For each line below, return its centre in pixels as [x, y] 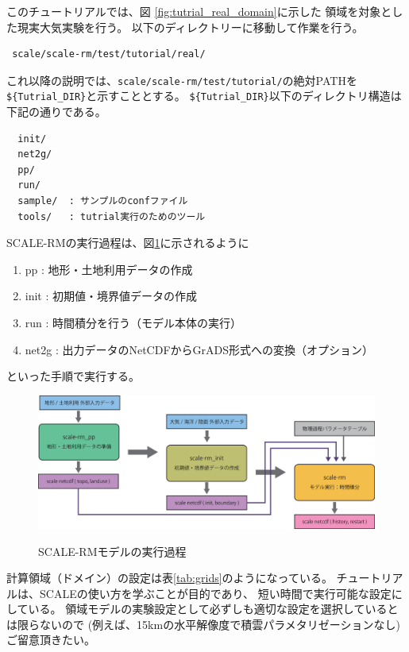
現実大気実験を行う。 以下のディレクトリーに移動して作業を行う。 [190, 27]
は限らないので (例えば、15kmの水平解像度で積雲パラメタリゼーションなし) [203, 624]
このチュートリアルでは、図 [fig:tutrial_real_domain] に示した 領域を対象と [199, 11]
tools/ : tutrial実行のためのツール [112, 216]
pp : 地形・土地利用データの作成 [109, 269]
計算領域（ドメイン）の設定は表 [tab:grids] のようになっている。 [170, 578]
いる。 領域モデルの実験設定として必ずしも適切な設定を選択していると [213, 609]
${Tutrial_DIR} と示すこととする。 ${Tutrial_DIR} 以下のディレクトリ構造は [204, 96]
